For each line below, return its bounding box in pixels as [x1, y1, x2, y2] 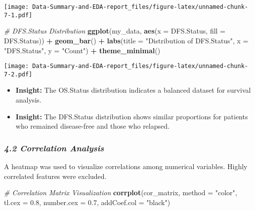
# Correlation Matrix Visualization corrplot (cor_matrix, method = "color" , [4, 187, 237, 198]
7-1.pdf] [4, 11, 33, 19]
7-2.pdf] [4, 70, 33, 78]
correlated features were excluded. [4, 171, 107, 181]
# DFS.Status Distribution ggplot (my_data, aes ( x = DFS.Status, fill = [4, 26, 226, 36]
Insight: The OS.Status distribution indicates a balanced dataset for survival [15, 85, 251, 95]
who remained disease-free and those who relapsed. [15, 121, 170, 131]
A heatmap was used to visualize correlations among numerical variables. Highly [4, 161, 248, 171]
